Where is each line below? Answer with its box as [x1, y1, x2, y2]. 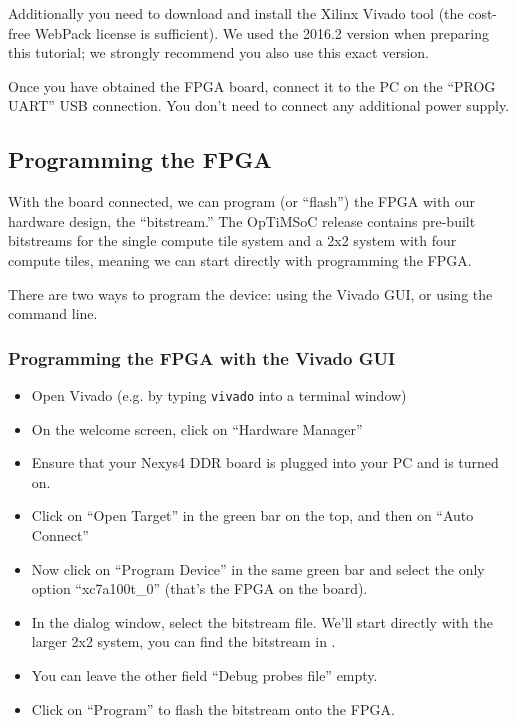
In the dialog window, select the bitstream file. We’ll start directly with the [31, 611, 493, 632]
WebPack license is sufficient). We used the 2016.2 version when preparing [34, 22, 489, 43]
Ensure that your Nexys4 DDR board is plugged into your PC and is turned [31, 452, 499, 473]
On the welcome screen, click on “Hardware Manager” [31, 418, 363, 439]
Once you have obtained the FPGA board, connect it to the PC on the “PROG [8, 75, 496, 96]
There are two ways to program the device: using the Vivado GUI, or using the [8, 283, 493, 304]
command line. [8, 303, 98, 324]
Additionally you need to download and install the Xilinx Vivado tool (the [8, 3, 464, 23]
